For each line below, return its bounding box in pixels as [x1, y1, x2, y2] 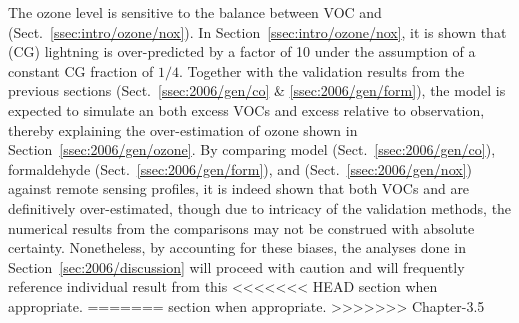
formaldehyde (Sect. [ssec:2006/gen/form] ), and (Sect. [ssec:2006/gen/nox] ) [8, 158, 472, 179]
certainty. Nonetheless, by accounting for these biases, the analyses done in [8, 237, 466, 258]
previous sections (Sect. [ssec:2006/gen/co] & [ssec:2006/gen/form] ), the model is [8, 80, 506, 101]
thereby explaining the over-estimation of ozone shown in [8, 119, 358, 140]
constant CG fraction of [8, 60, 154, 81]
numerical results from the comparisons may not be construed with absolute [8, 217, 475, 238]
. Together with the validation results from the [178, 60, 465, 81]
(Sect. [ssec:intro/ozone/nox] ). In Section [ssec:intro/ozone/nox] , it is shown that [8, 21, 507, 42]
